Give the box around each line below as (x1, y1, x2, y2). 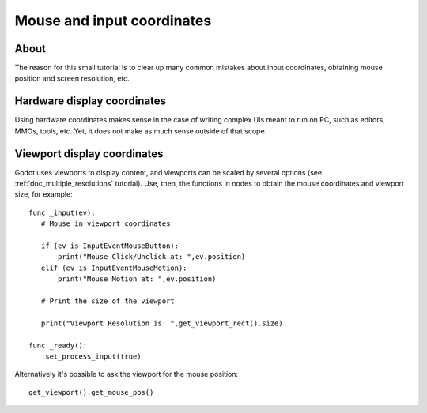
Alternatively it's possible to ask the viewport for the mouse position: (14, 370, 239, 379)
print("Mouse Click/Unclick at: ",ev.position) (58, 253, 246, 261)
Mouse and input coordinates (14, 12, 212, 29)
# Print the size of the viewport (40, 296, 176, 306)
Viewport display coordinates (14, 147, 164, 160)
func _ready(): (28, 340, 88, 350)
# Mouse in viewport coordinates (40, 220, 171, 228)
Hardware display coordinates (14, 95, 166, 108)
